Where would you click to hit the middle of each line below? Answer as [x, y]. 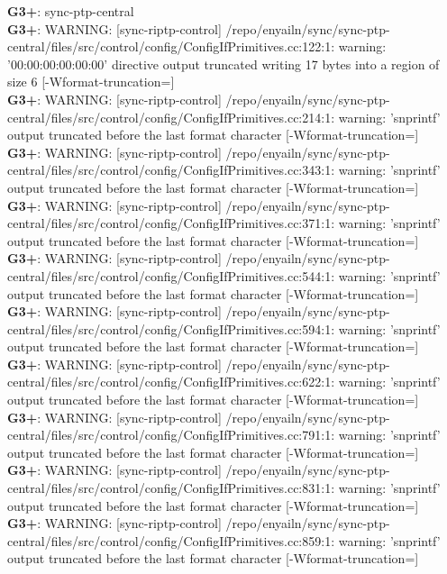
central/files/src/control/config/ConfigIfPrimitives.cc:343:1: [171, 170]
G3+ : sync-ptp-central [71, 11]
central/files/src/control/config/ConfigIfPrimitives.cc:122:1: [171, 46]
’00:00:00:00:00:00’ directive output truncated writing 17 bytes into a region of [223, 64]
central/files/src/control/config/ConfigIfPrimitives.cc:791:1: [171, 435]
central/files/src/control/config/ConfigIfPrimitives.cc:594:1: [171, 328]
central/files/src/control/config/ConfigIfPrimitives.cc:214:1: [171, 117]
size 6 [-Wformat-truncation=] [91, 82]
